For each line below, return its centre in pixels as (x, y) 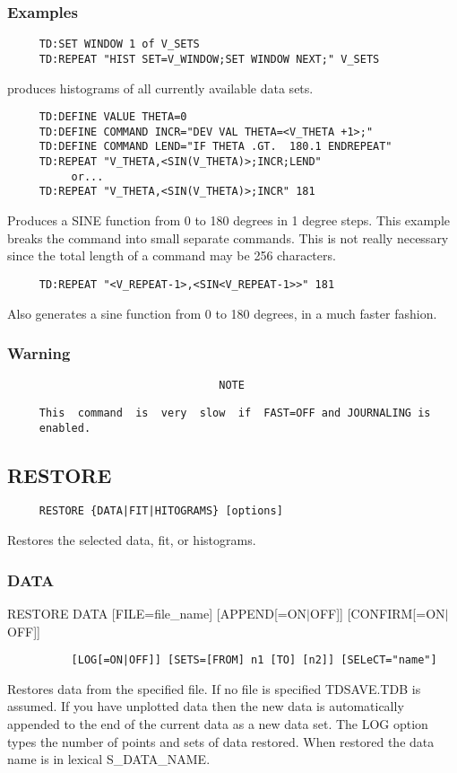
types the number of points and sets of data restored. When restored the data (221, 741)
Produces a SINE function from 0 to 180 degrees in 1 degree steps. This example (229, 220)
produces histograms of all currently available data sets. (160, 88)
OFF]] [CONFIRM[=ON (378, 613)
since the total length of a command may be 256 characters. (172, 255)
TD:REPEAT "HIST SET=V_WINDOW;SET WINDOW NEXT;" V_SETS (209, 59)
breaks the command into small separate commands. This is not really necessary (228, 237)
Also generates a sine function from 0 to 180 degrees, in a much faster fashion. (222, 313)
